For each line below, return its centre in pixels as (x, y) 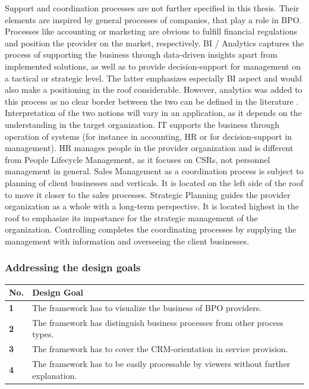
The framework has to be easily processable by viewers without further (161, 364)
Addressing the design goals (73, 267)
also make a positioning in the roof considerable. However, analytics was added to (154, 90)
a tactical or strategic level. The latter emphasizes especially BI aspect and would (153, 78)
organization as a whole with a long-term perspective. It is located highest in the (152, 206)
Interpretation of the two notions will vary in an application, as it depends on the (153, 113)
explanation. (55, 375)
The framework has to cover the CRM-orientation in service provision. (160, 349)
